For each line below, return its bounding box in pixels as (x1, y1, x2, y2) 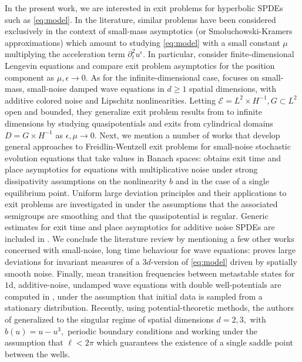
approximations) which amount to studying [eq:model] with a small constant (5, 36, 280, 48)
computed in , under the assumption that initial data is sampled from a (5, 290, 263, 302)
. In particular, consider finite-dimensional (143, 48, 294, 60)
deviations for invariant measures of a (5, 255, 140, 268)
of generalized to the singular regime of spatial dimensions (5, 313, 214, 326)
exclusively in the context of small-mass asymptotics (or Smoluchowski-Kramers (5, 25, 293, 37)
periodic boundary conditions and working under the (67, 324, 257, 337)
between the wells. (5, 347, 71, 360)
